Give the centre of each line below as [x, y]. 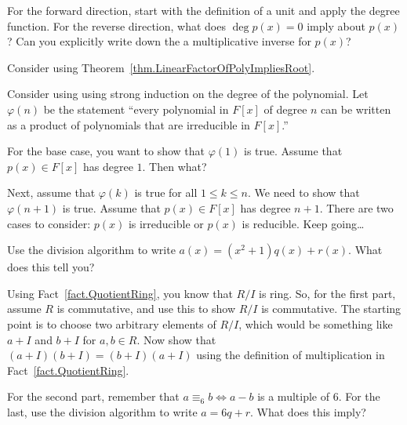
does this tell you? [51, 267]
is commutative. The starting [331, 309]
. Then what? [174, 166]
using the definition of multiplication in [291, 355]
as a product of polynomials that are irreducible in [129, 124]
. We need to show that [303, 193]
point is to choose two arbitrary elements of [112, 323]
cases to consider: [49, 223]
